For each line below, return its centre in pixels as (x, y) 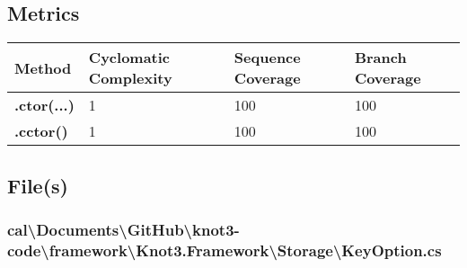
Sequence (267, 58)
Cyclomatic (129, 58)
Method (43, 67)
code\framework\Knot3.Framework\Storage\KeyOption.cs (225, 250)
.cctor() (41, 131)
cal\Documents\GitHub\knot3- (123, 229)
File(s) (38, 185)
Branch (380, 58)
